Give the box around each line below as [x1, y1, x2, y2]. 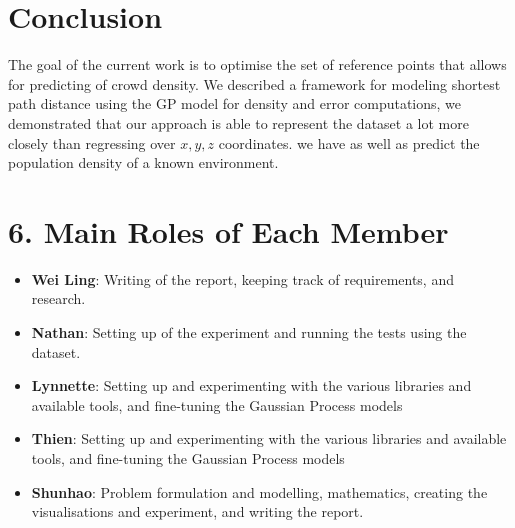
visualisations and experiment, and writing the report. [31, 501, 364, 522]
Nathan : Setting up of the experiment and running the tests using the [31, 322, 467, 342]
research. [31, 288, 86, 309]
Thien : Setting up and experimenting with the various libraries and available [31, 428, 507, 449]
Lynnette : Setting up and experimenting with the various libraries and [31, 375, 472, 396]
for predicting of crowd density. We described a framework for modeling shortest [8, 73, 501, 94]
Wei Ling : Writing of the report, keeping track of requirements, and [31, 268, 454, 289]
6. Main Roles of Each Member [8, 210, 449, 251]
